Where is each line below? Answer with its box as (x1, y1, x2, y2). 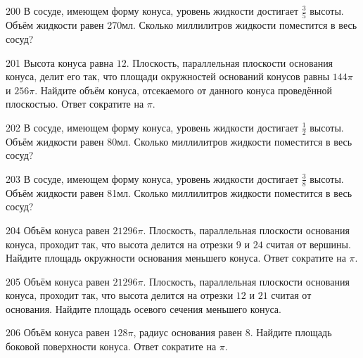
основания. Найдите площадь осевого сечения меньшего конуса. (6, 301, 281, 316)
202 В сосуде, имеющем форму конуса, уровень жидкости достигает (6, 120, 298, 134)
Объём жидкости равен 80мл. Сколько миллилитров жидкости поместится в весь (6, 134, 352, 148)
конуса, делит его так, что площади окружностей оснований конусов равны (6, 69, 330, 84)
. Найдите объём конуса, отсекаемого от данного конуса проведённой (34, 82, 332, 97)
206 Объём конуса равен (6, 325, 110, 340)
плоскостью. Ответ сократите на (6, 96, 144, 111)
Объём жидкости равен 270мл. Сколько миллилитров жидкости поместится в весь (6, 18, 357, 32)
